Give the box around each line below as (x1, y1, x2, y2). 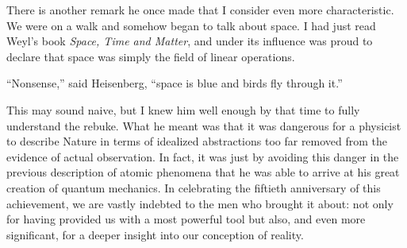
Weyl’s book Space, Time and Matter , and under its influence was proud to (6, 33, 373, 49)
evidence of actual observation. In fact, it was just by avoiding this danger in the (6, 148, 399, 165)
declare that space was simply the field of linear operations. (6, 48, 295, 64)
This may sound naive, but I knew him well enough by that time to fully (6, 101, 360, 118)
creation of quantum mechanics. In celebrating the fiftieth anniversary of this (6, 179, 381, 196)
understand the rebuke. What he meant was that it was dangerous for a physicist (6, 117, 401, 134)
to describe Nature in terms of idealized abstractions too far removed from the (6, 133, 388, 149)
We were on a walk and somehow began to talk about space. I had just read (6, 17, 376, 33)
